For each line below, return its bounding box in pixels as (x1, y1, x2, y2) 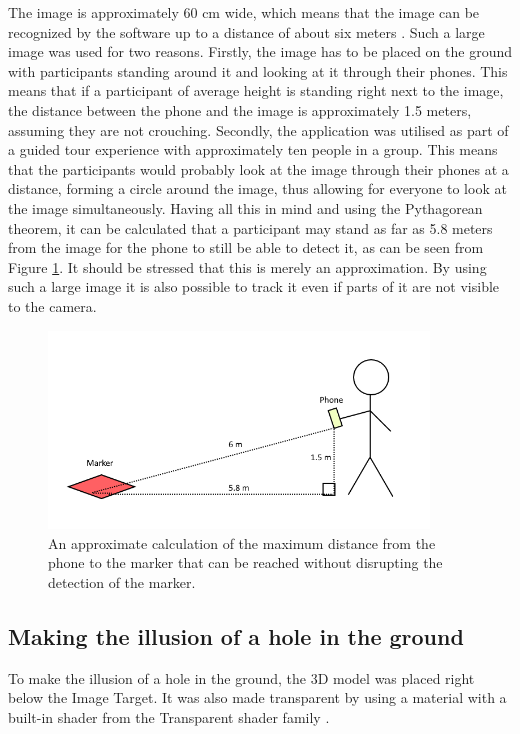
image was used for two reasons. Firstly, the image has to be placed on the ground (8, 41, 512, 62)
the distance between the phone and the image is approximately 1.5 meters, (8, 99, 472, 120)
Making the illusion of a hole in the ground (8, 620, 464, 651)
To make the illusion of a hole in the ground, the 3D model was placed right (8, 667, 475, 688)
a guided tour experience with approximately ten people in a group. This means (8, 139, 498, 160)
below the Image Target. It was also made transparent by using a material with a (8, 687, 507, 708)
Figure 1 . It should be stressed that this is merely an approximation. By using (8, 256, 487, 277)
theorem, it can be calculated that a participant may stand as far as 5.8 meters (8, 217, 493, 238)
